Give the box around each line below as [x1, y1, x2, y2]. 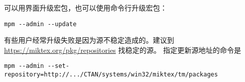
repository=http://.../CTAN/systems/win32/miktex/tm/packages [4, 71, 218, 78]
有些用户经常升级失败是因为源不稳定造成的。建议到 [4, 35, 174, 45]
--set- [47, 62, 69, 70]
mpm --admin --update [4, 20, 77, 28]
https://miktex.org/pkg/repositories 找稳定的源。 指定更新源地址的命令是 [4, 44, 241, 55]
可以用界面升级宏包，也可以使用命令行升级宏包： [4, 3, 167, 13]
